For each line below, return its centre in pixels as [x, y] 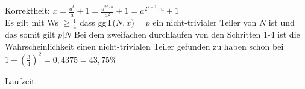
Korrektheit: [27, 10]
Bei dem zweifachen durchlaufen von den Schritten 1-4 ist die [187, 34]
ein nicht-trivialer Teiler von [205, 22]
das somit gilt [30, 34]
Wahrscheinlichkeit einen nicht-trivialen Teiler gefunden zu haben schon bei [144, 46]
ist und [281, 22]
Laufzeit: [21, 80]
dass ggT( [97, 22]
